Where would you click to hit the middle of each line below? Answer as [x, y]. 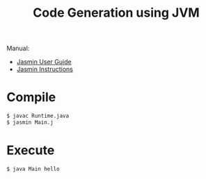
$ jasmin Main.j [30, 123]
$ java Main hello [33, 169]
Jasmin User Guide [44, 62]
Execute [31, 150]
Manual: [18, 48]
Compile [31, 97]
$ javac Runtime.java [38, 116]
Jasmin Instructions [45, 69]
